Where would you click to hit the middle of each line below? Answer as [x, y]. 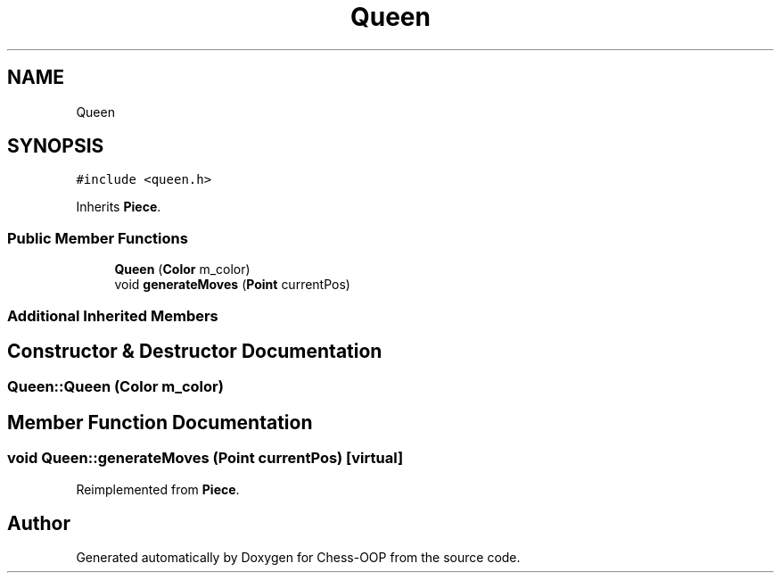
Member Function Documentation [160, 422]
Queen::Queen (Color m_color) [115, 387]
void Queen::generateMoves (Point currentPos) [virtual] [206, 458]
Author [39, 524]
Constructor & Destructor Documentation [195, 351]
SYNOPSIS [56, 146]
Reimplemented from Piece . [158, 489]
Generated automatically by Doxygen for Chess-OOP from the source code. [298, 558]
